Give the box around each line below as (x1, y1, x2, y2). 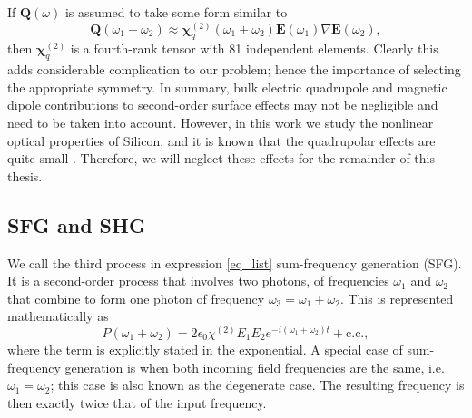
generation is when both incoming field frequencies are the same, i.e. (64, 357, 445, 376)
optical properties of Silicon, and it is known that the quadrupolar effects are (7, 131, 436, 150)
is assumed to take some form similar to (64, 3, 288, 21)
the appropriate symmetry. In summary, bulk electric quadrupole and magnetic (7, 77, 447, 96)
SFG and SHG (7, 210, 146, 238)
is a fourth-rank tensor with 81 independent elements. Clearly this (70, 39, 438, 58)
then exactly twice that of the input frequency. (7, 393, 267, 412)
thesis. (7, 166, 43, 185)
